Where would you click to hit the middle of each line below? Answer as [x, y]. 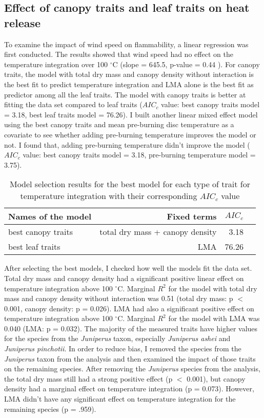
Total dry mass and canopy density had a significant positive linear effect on [124, 278]
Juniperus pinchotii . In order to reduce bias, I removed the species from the [123, 349]
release [23, 22]
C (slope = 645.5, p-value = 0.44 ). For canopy [186, 64]
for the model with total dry [213, 288]
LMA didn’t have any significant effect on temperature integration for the [120, 399]
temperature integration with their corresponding [109, 196]
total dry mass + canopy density [158, 232]
